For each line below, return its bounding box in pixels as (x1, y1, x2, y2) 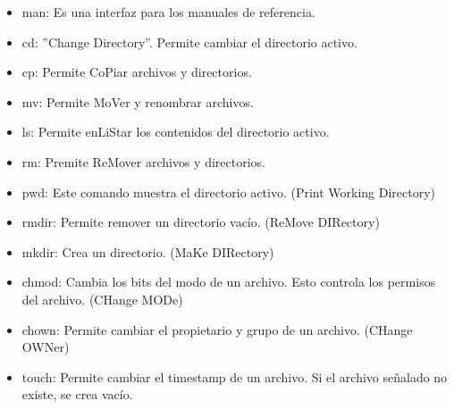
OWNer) (21, 338, 70, 356)
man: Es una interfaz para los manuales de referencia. (21, 3, 315, 21)
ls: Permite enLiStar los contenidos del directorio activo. (21, 122, 330, 141)
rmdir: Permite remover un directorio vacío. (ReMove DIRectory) (21, 213, 380, 231)
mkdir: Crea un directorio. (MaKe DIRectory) (21, 242, 274, 261)
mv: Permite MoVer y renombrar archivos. (21, 92, 254, 111)
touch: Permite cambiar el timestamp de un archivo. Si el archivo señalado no (21, 367, 448, 386)
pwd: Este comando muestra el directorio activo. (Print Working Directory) (21, 182, 436, 201)
